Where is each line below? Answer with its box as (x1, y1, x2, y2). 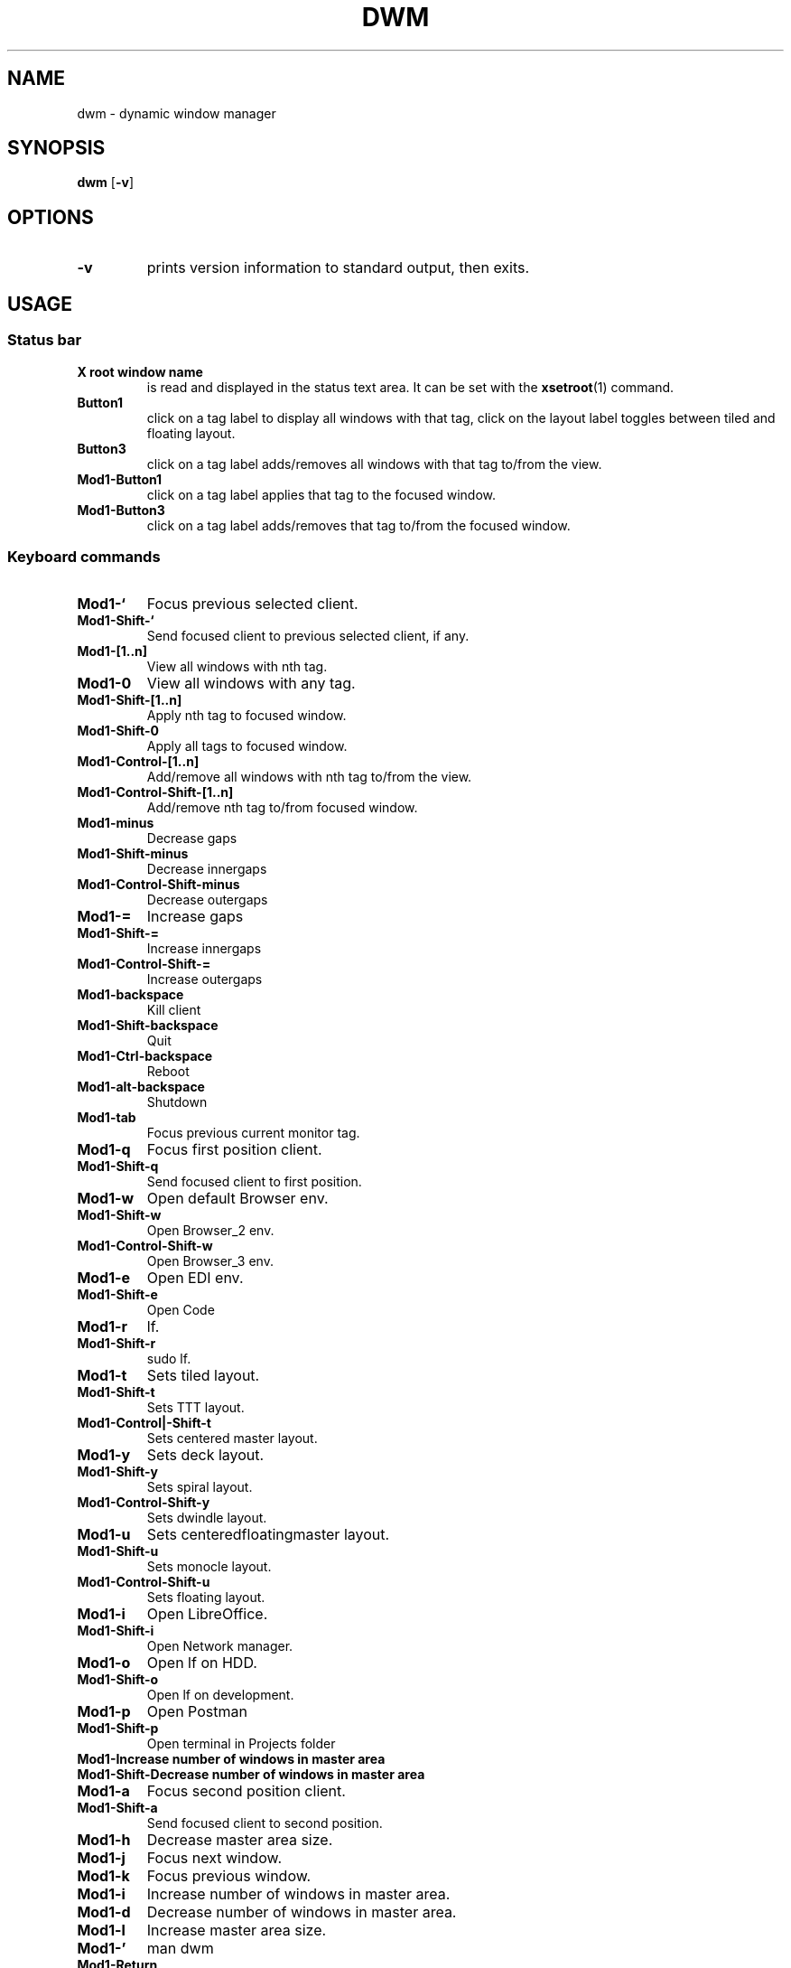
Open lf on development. (146, 1687, 294, 1703)
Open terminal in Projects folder (146, 1736, 336, 1752)
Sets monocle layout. (146, 1559, 272, 1575)
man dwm (146, 1939, 214, 1958)
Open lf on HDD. (146, 1654, 257, 1673)
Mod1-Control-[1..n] (77, 754, 200, 770)
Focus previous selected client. (146, 595, 358, 614)
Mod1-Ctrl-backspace (77, 1048, 213, 1064)
